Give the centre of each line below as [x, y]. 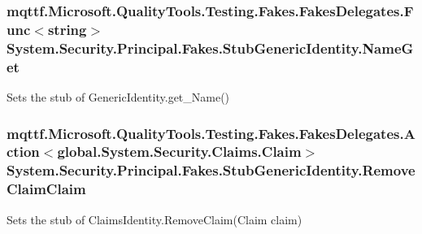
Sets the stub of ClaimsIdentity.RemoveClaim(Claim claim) [154, 219]
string [67, 29]
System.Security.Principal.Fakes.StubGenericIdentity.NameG [210, 48]
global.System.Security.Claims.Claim [179, 152]
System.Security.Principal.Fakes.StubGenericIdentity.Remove [211, 170]
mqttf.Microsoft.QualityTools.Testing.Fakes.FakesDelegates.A [211, 133]
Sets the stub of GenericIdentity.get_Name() [118, 96]
